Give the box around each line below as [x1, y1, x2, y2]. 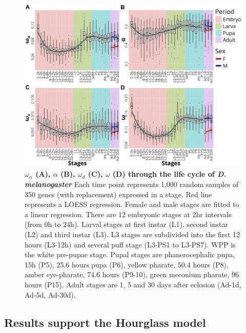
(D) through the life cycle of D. [112, 169, 227, 179]
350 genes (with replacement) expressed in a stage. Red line [25, 189, 212, 199]
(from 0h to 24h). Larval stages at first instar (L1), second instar [25, 219, 228, 230]
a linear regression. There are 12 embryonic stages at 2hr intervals [25, 209, 232, 219]
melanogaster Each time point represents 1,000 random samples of [25, 179, 239, 190]
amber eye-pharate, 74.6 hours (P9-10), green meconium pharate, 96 [25, 269, 239, 280]
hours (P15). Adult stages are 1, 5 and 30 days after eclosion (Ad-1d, [25, 279, 241, 290]
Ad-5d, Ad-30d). [25, 289, 76, 300]
